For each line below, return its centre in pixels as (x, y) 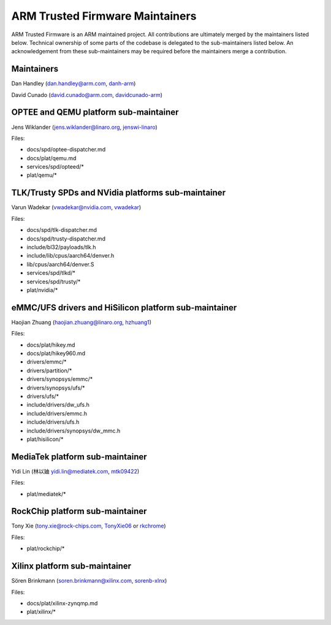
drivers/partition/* (49, 370)
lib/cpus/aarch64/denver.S (60, 264)
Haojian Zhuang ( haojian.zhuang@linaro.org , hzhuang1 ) (82, 322)
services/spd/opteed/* (55, 167)
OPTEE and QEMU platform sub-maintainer (95, 113)
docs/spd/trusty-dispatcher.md (66, 239)
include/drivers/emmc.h (57, 413)
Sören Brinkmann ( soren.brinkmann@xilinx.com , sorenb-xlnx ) (89, 581)
